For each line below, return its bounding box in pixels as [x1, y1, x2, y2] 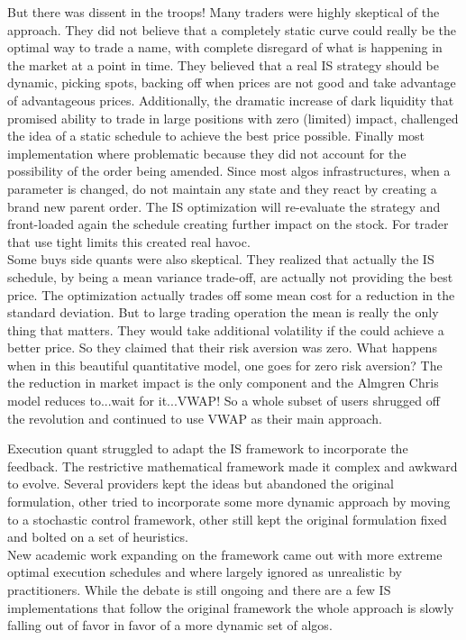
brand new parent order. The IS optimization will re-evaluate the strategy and [7, 197, 441, 215]
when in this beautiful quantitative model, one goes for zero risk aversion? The [7, 355, 443, 374]
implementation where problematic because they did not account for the [7, 143, 407, 162]
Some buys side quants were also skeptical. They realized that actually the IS [7, 250, 434, 269]
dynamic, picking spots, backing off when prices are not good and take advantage [7, 73, 456, 92]
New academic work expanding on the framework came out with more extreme [7, 544, 443, 563]
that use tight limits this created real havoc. [7, 232, 251, 251]
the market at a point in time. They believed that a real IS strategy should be [7, 55, 439, 74]
